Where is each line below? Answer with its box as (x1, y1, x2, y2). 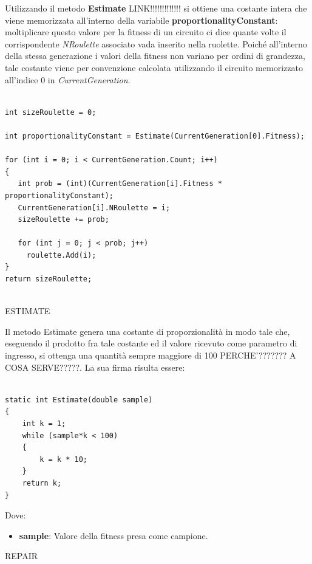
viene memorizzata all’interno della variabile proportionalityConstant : (5, 13, 278, 26)
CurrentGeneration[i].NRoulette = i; (18, 203, 171, 212)
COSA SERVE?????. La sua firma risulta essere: (5, 360, 185, 373)
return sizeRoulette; (5, 275, 92, 284)
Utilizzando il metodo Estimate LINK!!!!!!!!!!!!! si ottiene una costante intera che (5, 2, 307, 14)
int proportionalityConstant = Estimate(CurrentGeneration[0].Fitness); (5, 131, 305, 140)
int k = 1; (22, 419, 66, 428)
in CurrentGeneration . (47, 73, 131, 86)
